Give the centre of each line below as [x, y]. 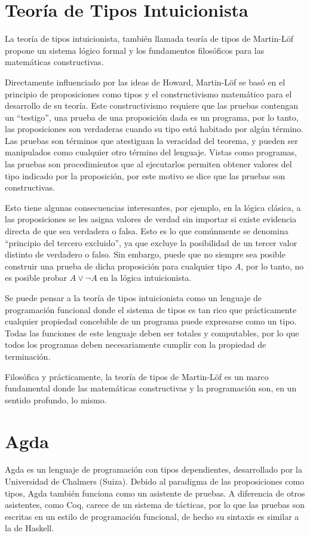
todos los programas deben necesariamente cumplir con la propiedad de [136, 344]
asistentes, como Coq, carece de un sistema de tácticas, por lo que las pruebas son [155, 505]
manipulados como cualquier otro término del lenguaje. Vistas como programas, [151, 152]
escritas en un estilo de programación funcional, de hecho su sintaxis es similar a [152, 516]
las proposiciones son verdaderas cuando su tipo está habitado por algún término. [154, 129]
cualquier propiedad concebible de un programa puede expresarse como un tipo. [151, 321]
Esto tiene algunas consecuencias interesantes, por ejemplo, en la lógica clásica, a [153, 207]
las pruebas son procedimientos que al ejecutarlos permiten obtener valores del [148, 164]
